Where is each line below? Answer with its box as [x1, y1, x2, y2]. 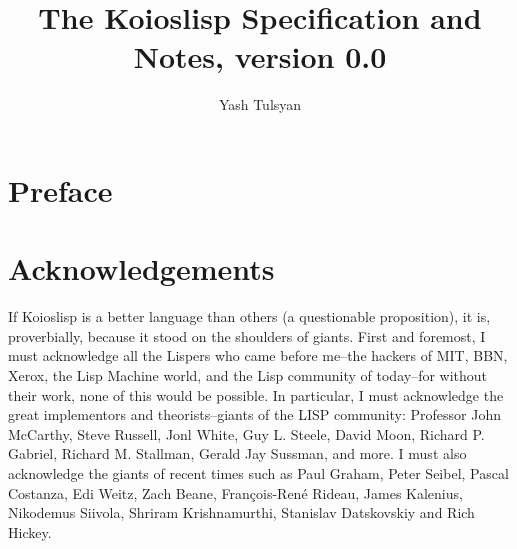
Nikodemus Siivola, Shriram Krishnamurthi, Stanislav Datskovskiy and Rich [8, 502, 475, 523]
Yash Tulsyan [218, 94, 302, 115]
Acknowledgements [8, 248, 275, 289]
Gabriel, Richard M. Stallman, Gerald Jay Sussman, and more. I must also [8, 443, 467, 464]
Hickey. [8, 521, 52, 542]
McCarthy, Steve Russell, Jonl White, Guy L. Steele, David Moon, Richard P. [8, 423, 485, 444]
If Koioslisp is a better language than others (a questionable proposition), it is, [8, 306, 491, 327]
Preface [8, 169, 113, 210]
